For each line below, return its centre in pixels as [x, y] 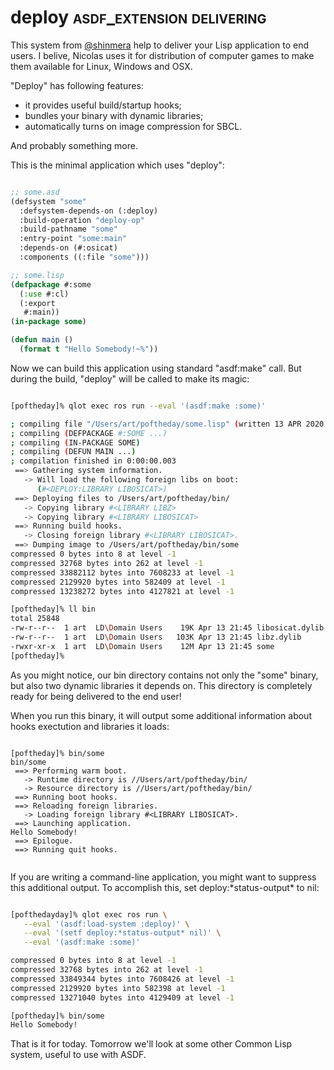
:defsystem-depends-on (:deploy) [89, 211]
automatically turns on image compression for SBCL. [133, 126]
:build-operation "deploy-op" [82, 220]
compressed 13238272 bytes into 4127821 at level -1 [122, 591]
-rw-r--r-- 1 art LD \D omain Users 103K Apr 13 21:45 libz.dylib [156, 637]
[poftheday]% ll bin [53, 609]
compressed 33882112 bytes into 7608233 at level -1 [122, 572]
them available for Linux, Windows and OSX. [101, 66]
